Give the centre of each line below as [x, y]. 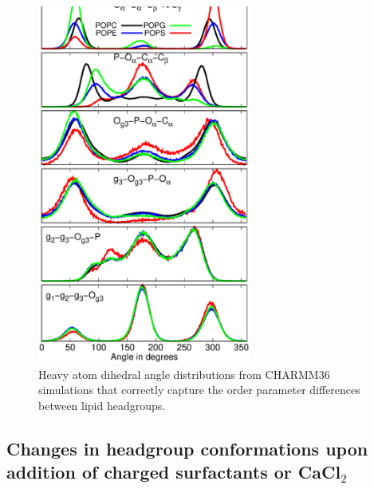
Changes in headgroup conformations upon [187, 448]
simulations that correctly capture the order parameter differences [199, 390]
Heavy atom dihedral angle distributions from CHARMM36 [184, 374]
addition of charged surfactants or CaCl [174, 472]
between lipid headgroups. [102, 405]
